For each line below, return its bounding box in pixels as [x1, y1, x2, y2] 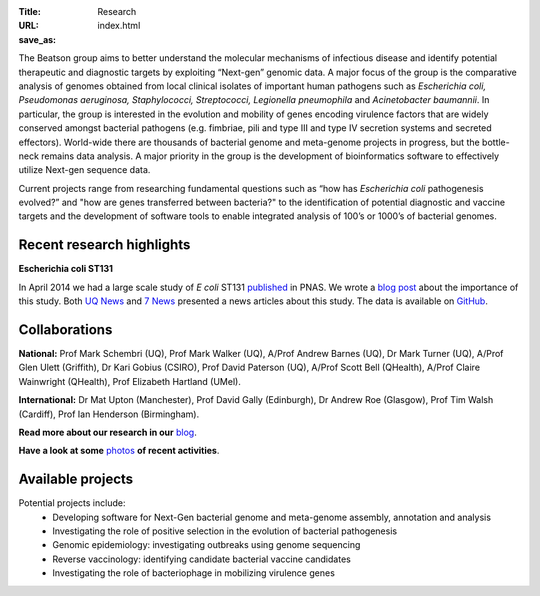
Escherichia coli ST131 [18, 263, 114, 275]
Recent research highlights [18, 236, 191, 254]
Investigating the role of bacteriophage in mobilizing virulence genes [52, 567, 335, 579]
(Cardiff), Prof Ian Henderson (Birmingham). [18, 408, 200, 420]
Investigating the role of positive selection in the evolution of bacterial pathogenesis [52, 525, 398, 537]
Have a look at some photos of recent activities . [18, 445, 220, 457]
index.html [97, 20, 141, 32]
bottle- [481, 136, 510, 148]
